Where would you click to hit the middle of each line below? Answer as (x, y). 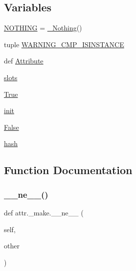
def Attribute (24, 61)
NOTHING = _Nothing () (43, 28)
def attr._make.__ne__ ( (44, 212)
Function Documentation (68, 170)
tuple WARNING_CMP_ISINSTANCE (64, 44)
